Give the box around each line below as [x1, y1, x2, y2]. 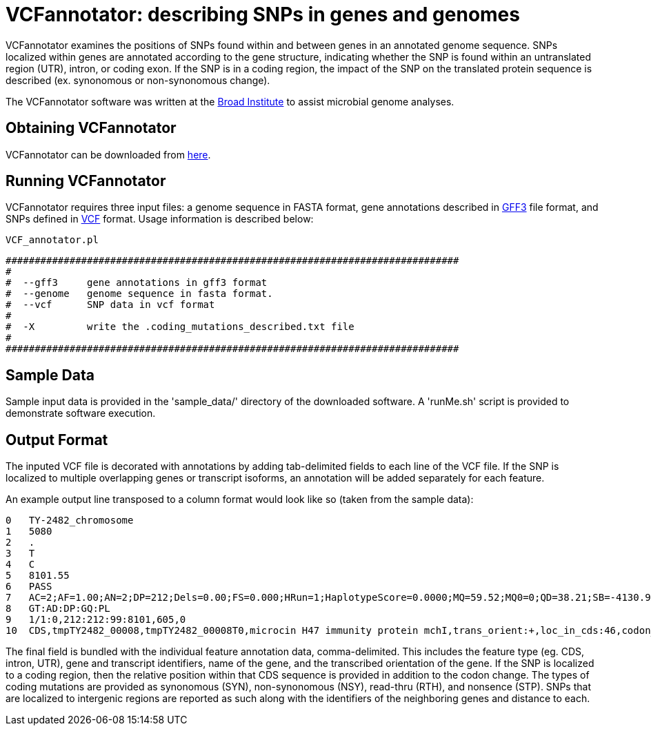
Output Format [6, 431, 108, 449]
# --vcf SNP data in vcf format [6, 299, 215, 311]
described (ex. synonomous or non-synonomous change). [6, 74, 270, 86]
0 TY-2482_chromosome [6, 515, 134, 526]
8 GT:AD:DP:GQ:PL [6, 603, 110, 615]
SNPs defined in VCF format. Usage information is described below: [6, 213, 314, 225]
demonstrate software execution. [6, 407, 156, 420]
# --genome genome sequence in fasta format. [6, 288, 273, 300]
